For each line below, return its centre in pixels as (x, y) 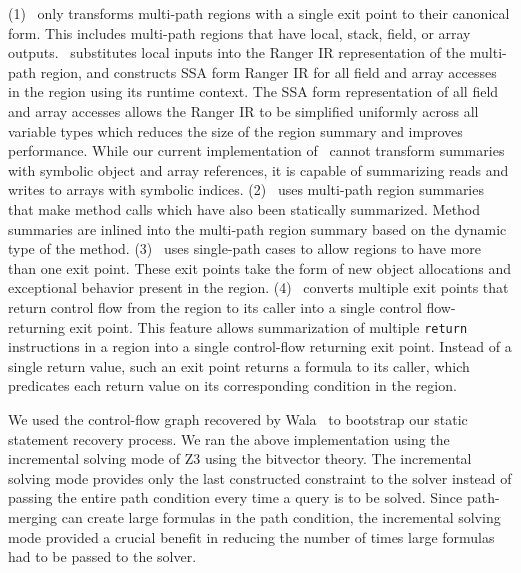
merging (33, 516)
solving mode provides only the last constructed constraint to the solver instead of (260, 477)
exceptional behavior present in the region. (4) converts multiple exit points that (258, 287)
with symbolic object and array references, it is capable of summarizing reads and (258, 169)
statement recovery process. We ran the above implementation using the (229, 438)
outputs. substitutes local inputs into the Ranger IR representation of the (237, 52)
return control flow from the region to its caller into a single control (215, 306)
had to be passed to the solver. (102, 556)
